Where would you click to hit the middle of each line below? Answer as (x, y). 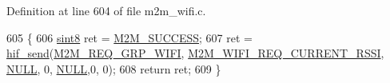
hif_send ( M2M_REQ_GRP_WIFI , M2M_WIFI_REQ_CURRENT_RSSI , (195, 53)
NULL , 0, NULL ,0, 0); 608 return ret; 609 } (114, 68)
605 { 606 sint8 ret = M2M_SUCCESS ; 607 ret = (129, 37)
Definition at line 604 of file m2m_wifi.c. (106, 10)
